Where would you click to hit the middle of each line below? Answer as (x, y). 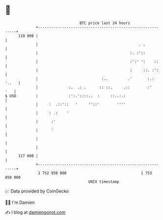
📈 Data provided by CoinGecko (37, 191)
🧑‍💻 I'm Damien (20, 202)
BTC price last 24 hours (105, 23)
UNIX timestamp (104, 182)
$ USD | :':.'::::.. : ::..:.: (65, 96)
